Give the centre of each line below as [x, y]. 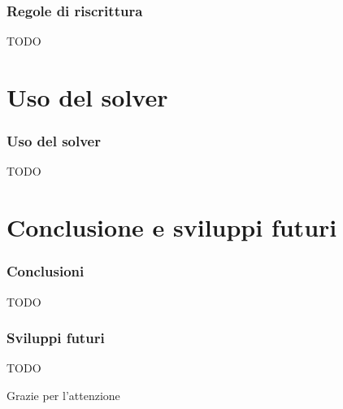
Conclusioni [46, 271]
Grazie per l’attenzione [63, 395]
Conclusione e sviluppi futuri [172, 227]
